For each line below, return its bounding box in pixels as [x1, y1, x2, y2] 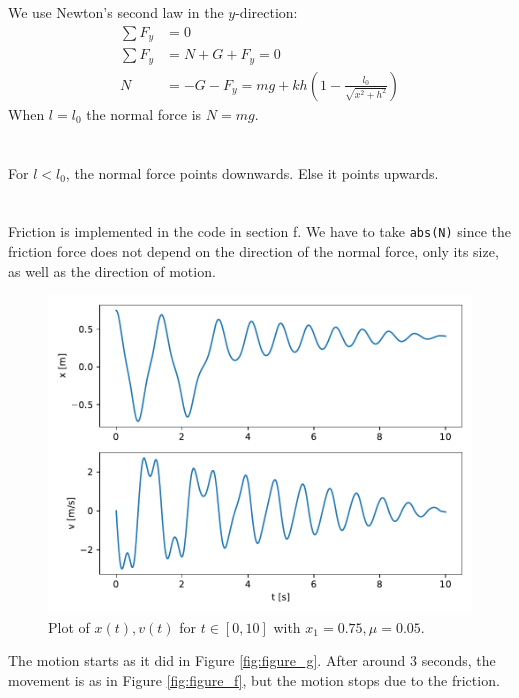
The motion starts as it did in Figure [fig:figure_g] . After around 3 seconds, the [8, 650, 496, 671]
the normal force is [86, 103, 202, 124]
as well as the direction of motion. [8, 260, 216, 281]
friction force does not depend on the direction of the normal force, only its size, [8, 241, 499, 261]
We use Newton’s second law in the [8, 2, 224, 23]
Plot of [48, 616, 90, 637]
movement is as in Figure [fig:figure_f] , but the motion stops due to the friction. [8, 669, 500, 690]
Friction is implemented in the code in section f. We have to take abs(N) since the [8, 221, 512, 242]
